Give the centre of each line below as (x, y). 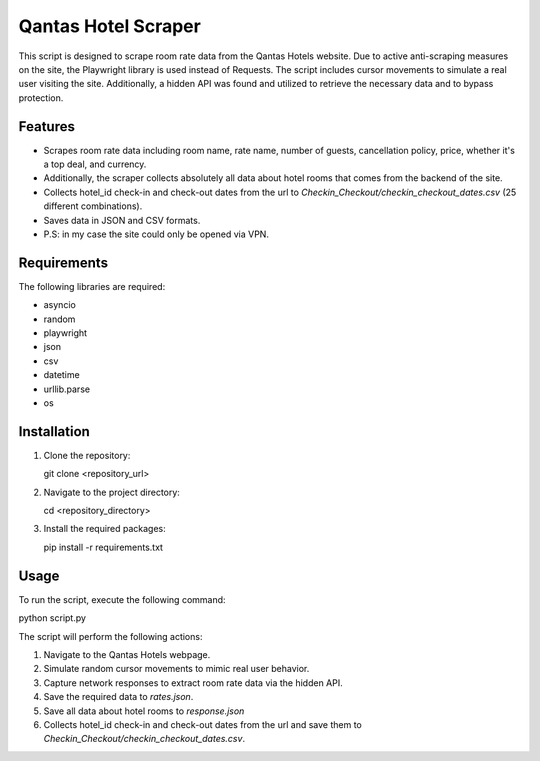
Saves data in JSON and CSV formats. (122, 220)
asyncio (60, 305)
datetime (61, 375)
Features (46, 126)
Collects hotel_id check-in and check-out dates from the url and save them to (202, 724)
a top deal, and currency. (95, 164)
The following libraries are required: (92, 286)
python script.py (52, 618)
